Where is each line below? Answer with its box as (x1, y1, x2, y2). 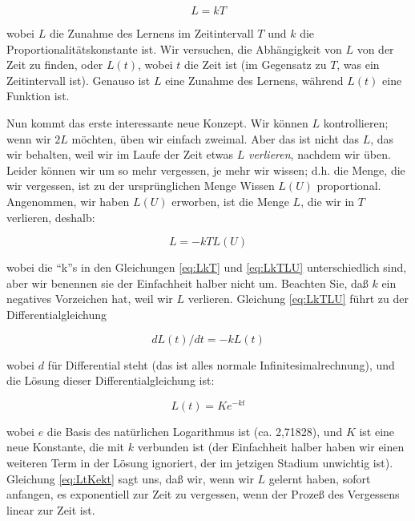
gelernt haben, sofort (268, 470, 371, 487)
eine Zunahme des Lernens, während (165, 71, 344, 88)
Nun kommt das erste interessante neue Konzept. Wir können (6, 114, 308, 131)
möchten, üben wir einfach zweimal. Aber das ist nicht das (71, 130, 359, 147)
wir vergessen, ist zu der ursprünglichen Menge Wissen (6, 177, 275, 194)
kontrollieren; (323, 114, 389, 131)
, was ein (336, 56, 380, 73)
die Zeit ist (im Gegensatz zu (183, 56, 327, 73)
